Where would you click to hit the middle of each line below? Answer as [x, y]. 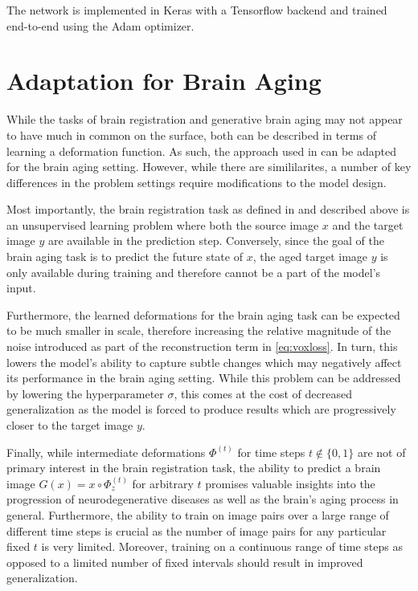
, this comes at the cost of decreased [263, 393]
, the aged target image [310, 257]
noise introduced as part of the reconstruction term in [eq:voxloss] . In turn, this [202, 346]
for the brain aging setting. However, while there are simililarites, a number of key [209, 167]
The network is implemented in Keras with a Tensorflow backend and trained [197, 10]
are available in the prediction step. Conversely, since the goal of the [216, 240]
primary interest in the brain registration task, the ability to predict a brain [194, 468]
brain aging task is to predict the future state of [125, 257]
